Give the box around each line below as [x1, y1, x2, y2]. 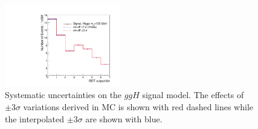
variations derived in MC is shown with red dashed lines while [23, 101, 254, 113]
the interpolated [5, 112, 65, 125]
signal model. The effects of [142, 88, 244, 101]
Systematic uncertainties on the [5, 88, 122, 101]
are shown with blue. [85, 112, 163, 125]
